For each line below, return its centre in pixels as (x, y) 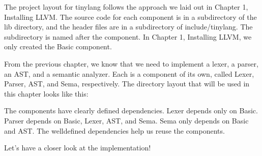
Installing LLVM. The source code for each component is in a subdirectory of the (130, 17)
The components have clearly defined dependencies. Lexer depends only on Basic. (131, 111)
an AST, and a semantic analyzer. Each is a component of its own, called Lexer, (129, 73)
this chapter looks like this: (46, 93)
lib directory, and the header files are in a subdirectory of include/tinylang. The (128, 27)
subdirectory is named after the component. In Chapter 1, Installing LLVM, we (128, 36)
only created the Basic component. (58, 46)
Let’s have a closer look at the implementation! (78, 148)
